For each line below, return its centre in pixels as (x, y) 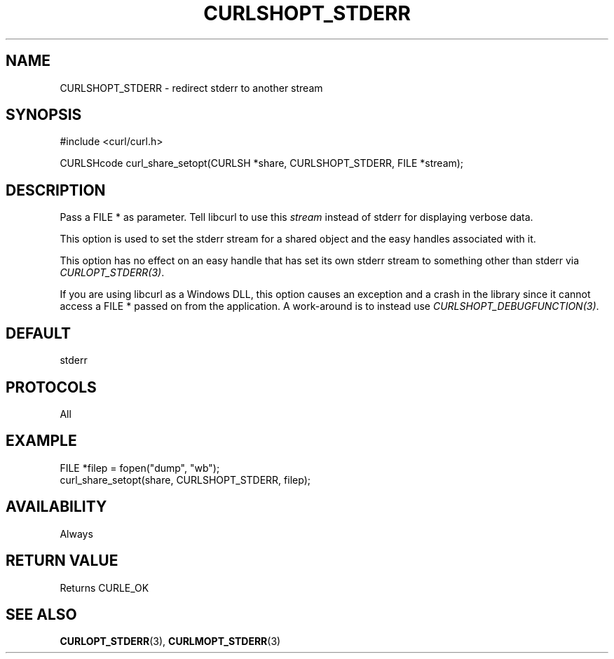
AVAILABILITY (56, 507)
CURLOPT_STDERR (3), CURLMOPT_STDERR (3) (170, 641)
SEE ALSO (41, 614)
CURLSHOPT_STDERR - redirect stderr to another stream (191, 88)
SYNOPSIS (44, 115)
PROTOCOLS (51, 387)
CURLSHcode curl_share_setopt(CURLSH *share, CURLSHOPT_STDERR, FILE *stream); (262, 163)
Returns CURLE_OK (104, 587)
